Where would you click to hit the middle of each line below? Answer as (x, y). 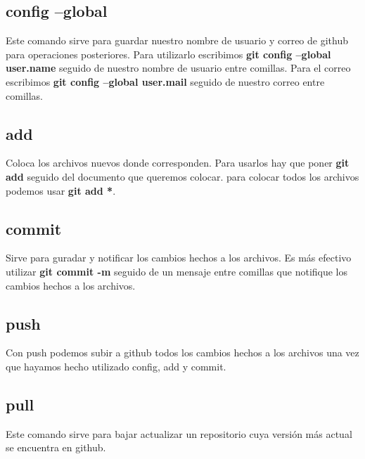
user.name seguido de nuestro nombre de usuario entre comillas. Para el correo (178, 68)
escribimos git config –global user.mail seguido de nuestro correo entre (165, 81)
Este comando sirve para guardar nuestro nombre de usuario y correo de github (177, 40)
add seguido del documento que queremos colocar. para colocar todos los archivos (182, 176)
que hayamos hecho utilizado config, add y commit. (116, 366)
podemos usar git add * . (61, 190)
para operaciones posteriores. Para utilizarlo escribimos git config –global (168, 54)
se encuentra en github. (56, 447)
